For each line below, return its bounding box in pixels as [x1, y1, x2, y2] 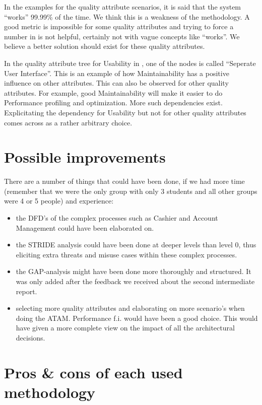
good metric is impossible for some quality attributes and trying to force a [4, 21, 234, 32]
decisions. [16, 332, 45, 343]
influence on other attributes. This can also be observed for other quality [4, 78, 229, 88]
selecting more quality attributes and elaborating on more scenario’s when [16, 303, 245, 313]
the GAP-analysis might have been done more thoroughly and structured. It [16, 266, 251, 277]
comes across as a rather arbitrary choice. [4, 117, 133, 127]
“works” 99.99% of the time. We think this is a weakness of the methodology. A [4, 11, 250, 22]
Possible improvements [4, 147, 166, 167]
